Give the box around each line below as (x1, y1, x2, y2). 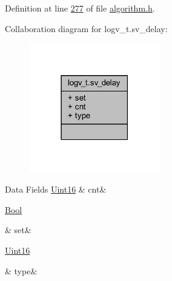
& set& (5, 223, 31, 236)
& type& (5, 264, 38, 277)
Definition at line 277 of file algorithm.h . (5, 2, 155, 14)
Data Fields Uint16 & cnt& (5, 183, 107, 196)
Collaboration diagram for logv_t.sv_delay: (5, 22, 168, 35)
